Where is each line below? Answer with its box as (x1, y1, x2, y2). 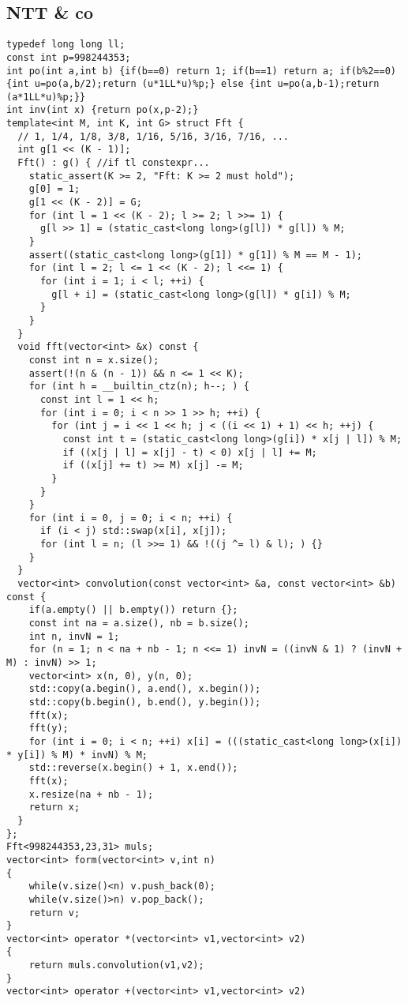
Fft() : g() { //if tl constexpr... (17, 157, 210, 169)
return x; (28, 802, 80, 813)
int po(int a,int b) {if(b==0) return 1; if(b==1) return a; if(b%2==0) (6, 65, 396, 77)
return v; (28, 907, 80, 918)
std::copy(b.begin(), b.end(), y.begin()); (28, 697, 261, 708)
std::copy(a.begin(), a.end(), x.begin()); (28, 683, 261, 695)
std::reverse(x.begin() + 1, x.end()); (28, 762, 238, 774)
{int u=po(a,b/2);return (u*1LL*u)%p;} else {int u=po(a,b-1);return (6, 78, 380, 90)
